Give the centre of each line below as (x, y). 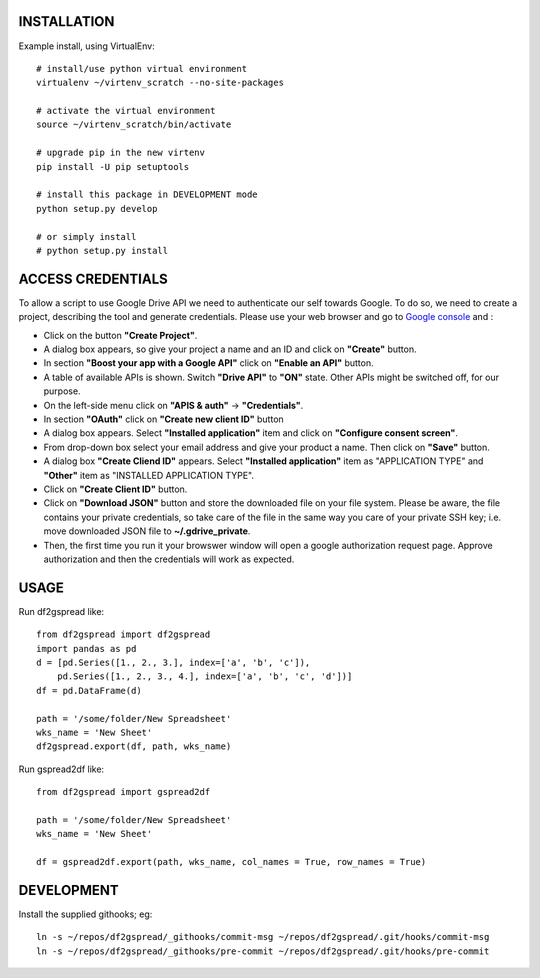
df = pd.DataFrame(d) (89, 690)
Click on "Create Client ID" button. (115, 489)
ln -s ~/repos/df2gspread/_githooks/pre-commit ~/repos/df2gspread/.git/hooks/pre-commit (263, 951)
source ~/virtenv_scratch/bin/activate (134, 124)
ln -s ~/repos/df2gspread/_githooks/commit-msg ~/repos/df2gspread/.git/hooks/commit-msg (263, 937)
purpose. (62, 391)
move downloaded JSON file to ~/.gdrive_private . (147, 531)
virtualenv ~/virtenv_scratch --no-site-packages (160, 83)
